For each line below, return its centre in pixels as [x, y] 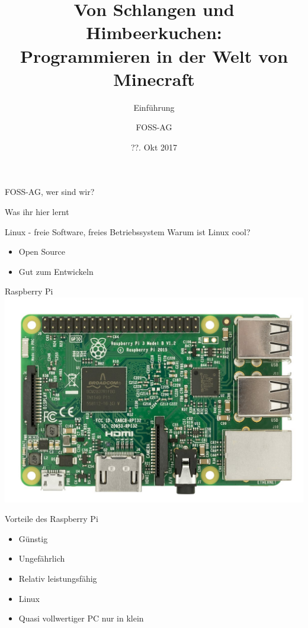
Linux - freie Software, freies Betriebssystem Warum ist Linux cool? [128, 231]
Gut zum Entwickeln [56, 271]
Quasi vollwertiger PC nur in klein [81, 618]
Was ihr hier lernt [37, 212]
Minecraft [154, 78]
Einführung [154, 107]
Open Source [42, 251]
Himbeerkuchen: [154, 32]
